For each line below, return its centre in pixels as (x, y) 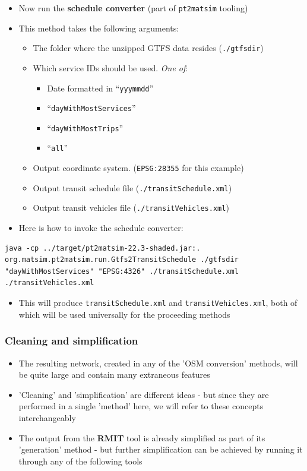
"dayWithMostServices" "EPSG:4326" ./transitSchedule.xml (122, 271)
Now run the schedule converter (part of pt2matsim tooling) (133, 8)
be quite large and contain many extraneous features (114, 374)
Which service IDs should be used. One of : (110, 67)
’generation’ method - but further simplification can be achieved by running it (161, 449)
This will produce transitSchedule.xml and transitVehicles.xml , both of (158, 303)
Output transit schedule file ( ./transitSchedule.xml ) (132, 187)
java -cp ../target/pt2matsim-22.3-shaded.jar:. (103, 248)
